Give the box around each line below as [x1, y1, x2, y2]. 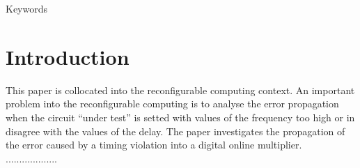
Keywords [6, 1, 48, 15]
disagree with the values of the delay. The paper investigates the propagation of [6, 123, 345, 138]
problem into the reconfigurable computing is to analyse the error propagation [6, 96, 339, 111]
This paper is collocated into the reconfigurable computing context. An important [6, 82, 355, 97]
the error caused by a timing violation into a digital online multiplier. [6, 137, 302, 152]
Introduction [6, 42, 130, 70]
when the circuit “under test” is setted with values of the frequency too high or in [6, 109, 355, 124]
